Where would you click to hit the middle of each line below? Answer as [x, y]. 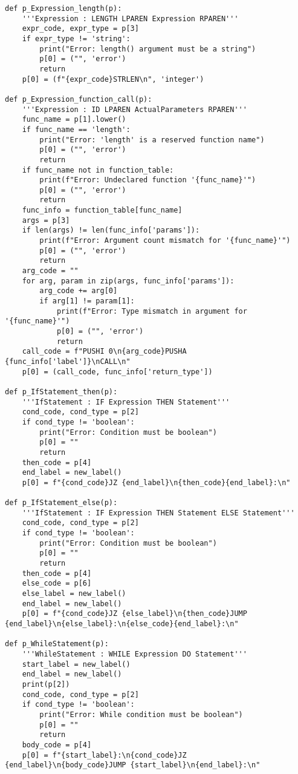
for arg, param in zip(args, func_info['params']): [128, 281]
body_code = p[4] [57, 745]
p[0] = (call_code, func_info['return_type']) [117, 372]
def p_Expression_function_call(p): [79, 99]
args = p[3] [46, 220]
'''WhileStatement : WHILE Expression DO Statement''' [134, 654]
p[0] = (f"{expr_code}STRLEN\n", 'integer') [113, 79]
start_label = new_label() [76, 664]
